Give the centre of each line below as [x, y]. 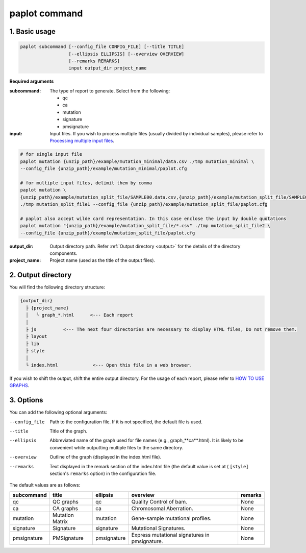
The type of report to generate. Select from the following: [110, 91]
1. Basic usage [33, 31]
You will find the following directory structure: [57, 287]
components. [63, 253]
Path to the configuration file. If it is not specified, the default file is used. [126, 422]
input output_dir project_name [108, 68]
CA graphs [65, 508]
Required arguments [32, 81]
